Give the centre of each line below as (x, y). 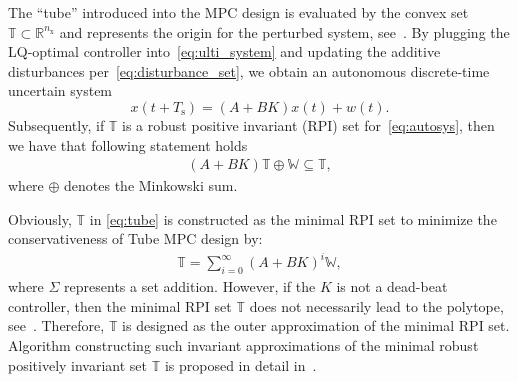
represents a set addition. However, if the (190, 286)
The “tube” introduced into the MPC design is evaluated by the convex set (238, 12)
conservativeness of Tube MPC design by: (135, 238)
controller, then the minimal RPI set (120, 305)
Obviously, (40, 218)
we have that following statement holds (128, 144)
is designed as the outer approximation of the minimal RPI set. (316, 325)
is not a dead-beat (392, 286)
